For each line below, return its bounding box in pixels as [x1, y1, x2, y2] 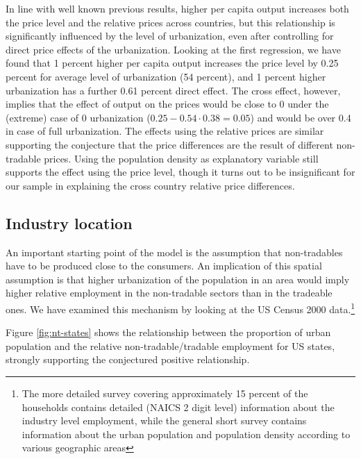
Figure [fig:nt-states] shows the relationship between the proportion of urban [6, 325, 331, 340]
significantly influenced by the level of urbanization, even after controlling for [6, 28, 334, 43]
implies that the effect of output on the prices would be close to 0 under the [6, 97, 329, 111]
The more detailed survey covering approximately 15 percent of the [22, 385, 308, 400]
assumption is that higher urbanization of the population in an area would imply [6, 272, 350, 286]
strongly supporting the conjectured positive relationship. [6, 352, 250, 367]
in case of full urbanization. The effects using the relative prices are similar [6, 124, 324, 138]
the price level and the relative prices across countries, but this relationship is [6, 15, 335, 29]
